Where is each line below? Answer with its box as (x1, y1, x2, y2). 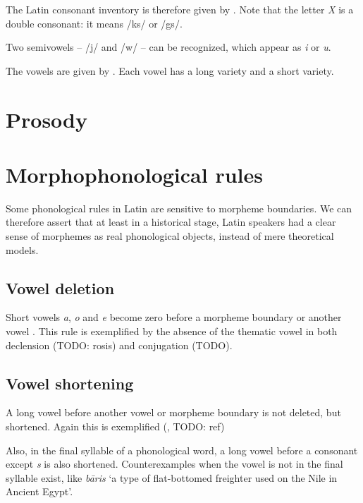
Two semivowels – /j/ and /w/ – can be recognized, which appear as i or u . (6, 40, 331, 54)
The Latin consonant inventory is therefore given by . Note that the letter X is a (6, 2, 354, 16)
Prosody (6, 104, 87, 133)
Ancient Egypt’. (6, 484, 73, 499)
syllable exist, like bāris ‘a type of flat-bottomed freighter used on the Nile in (6, 470, 338, 485)
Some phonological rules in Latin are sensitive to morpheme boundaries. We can (6, 200, 352, 215)
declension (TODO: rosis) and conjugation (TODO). (6, 337, 233, 352)
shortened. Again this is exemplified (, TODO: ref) (6, 419, 225, 434)
